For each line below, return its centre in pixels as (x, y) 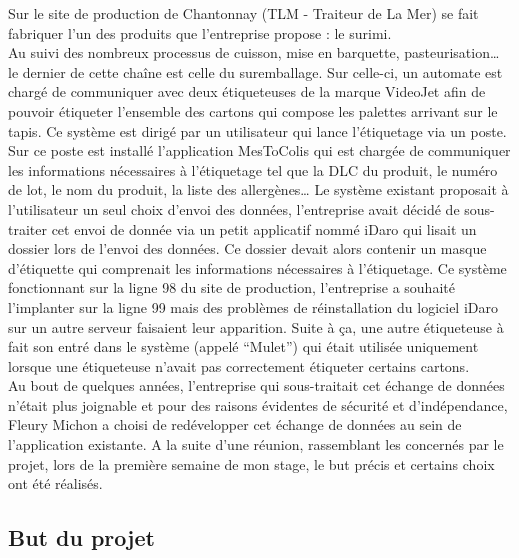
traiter (27, 228)
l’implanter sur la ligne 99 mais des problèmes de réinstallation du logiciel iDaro (253, 306)
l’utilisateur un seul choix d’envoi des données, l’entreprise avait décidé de (234, 208)
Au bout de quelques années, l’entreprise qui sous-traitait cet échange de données (256, 385)
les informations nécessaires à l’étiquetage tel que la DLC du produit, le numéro (253, 169)
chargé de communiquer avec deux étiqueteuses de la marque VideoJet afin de (247, 91)
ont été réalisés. (55, 483)
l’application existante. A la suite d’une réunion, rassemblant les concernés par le (256, 444)
